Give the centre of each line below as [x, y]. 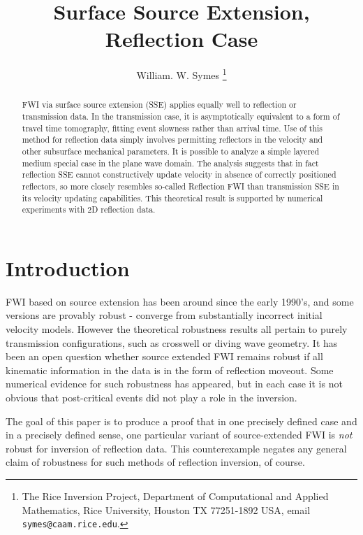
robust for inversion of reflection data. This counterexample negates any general [176, 448]
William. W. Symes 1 [181, 74]
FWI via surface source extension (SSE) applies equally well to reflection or [159, 105]
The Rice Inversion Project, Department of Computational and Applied [175, 495]
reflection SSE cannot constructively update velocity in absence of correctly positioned [179, 174]
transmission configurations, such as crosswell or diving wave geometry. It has [172, 342]
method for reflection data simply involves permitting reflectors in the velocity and [172, 140]
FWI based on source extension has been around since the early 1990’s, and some [180, 301]
